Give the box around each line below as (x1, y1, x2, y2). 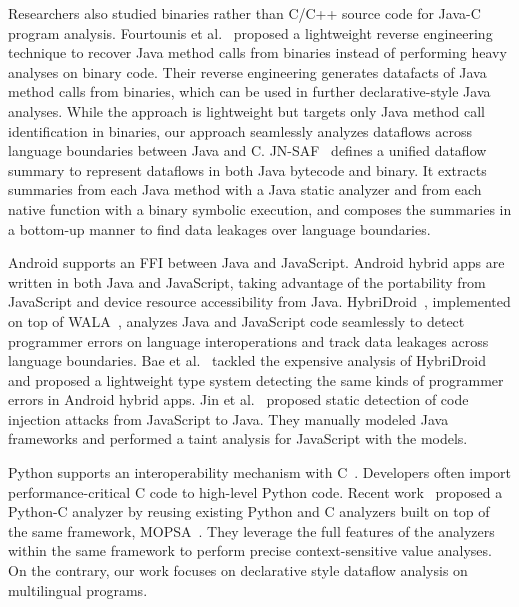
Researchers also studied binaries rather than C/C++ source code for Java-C (8, 3, 481, 23)
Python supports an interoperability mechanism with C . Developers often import (8, 462, 511, 483)
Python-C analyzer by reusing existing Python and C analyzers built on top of (8, 501, 490, 522)
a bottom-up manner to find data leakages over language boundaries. (8, 218, 431, 239)
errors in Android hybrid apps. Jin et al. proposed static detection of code (8, 389, 469, 410)
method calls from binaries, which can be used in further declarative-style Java (8, 81, 491, 102)
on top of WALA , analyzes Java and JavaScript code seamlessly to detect (8, 310, 465, 331)
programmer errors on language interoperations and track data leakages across (8, 330, 489, 351)
